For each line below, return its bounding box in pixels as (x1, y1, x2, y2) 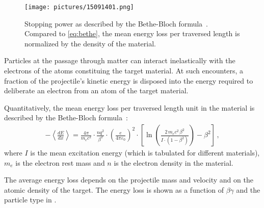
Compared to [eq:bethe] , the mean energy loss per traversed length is (24, 28, 240, 39)
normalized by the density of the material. (24, 38, 156, 48)
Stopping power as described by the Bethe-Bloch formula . (24, 18, 208, 29)
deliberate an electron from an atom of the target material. (4, 85, 189, 96)
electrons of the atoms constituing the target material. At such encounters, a (4, 65, 244, 76)
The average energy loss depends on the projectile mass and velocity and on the (4, 174, 253, 185)
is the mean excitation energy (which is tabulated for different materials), (30, 147, 260, 158)
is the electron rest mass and (15, 157, 105, 168)
